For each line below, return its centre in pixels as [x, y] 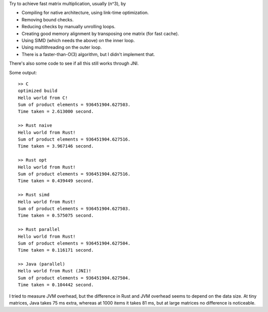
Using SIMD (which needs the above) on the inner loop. [78, 40]
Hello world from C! [43, 98]
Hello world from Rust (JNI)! [55, 271]
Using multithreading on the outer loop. [62, 48]
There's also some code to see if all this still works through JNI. [74, 63]
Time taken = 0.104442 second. [56, 285]
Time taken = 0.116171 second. [56, 250]
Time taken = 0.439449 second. [56, 181]
